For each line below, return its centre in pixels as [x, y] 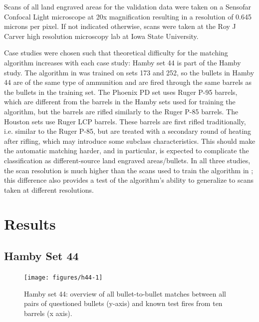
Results [30, 224]
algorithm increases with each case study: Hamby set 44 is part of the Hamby [123, 62]
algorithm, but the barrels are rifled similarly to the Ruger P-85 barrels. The [121, 111]
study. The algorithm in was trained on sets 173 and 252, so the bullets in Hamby [129, 72]
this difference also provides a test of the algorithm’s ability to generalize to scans [129, 180]
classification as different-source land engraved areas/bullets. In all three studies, [127, 160]
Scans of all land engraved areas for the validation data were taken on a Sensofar [128, 6]
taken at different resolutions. [49, 189]
